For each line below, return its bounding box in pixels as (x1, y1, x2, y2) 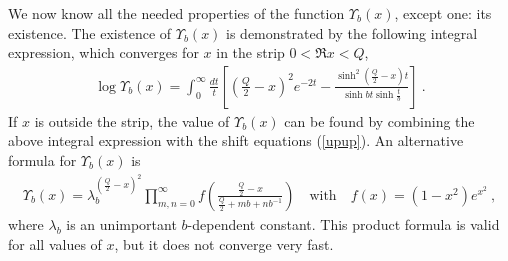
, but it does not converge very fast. (114, 233, 334, 254)
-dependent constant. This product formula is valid (187, 214, 500, 234)
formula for (8, 150, 77, 170)
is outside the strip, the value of (34, 110, 230, 131)
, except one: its (394, 3, 492, 23)
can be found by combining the (284, 110, 475, 131)
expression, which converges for (8, 42, 199, 63)
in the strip (216, 42, 285, 63)
